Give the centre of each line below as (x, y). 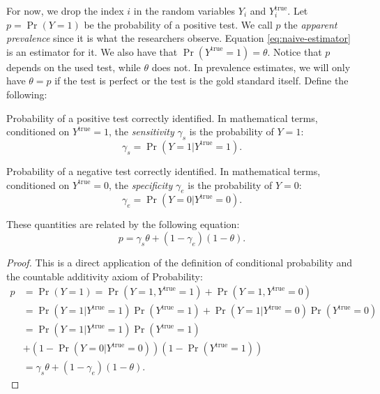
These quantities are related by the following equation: (123, 224)
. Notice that (295, 51)
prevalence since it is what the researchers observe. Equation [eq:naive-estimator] (178, 38)
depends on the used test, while (74, 67)
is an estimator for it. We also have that (92, 51)
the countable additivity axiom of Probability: (105, 276)
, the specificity (140, 184)
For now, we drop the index (65, 10)
